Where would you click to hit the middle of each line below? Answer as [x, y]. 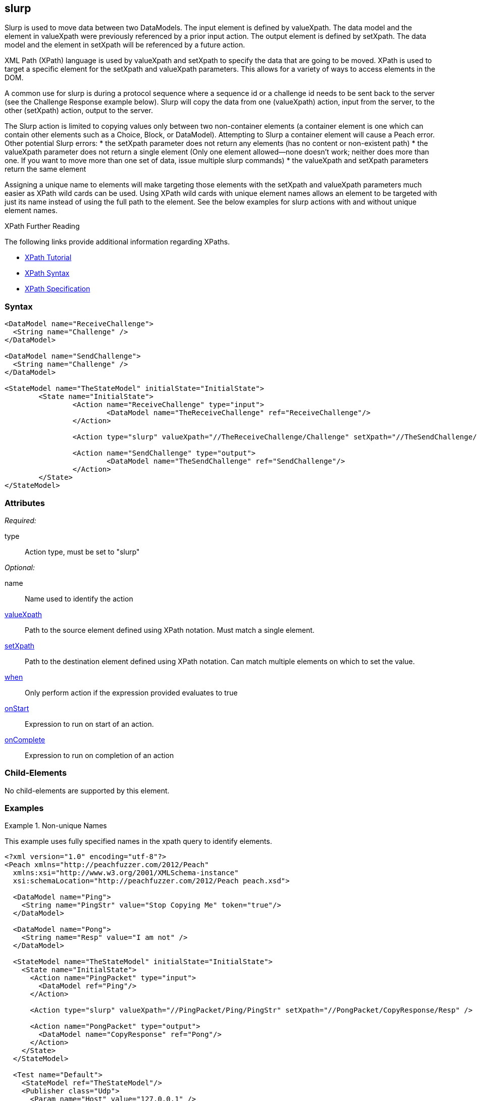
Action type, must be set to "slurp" [82, 552]
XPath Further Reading [42, 226]
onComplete [25, 739]
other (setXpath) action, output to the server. [79, 111]
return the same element [45, 169]
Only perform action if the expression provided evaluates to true [131, 692]
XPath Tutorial [48, 258]
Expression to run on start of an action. [89, 724]
